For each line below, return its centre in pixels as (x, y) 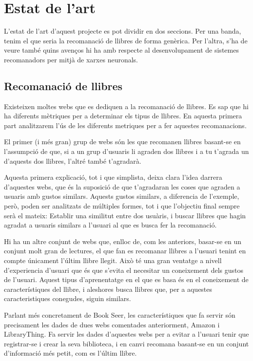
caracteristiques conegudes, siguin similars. (68, 298)
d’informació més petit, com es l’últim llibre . (70, 353)
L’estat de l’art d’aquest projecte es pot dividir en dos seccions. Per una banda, (123, 31)
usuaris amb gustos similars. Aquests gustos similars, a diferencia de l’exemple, (122, 196)
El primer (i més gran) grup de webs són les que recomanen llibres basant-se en (122, 142)
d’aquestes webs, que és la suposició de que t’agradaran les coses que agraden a (122, 186)
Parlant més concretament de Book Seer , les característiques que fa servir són (120, 314)
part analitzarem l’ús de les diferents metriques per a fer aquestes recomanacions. (125, 125)
